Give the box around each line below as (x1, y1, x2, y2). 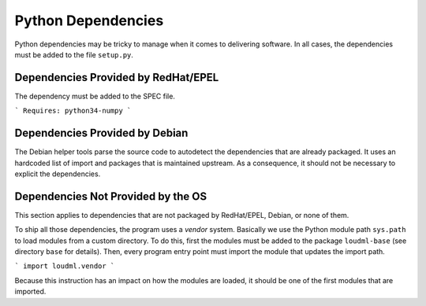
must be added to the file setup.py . (14, 50, 134, 59)
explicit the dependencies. (14, 169, 101, 179)
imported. (14, 287, 47, 297)
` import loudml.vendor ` (14, 262, 115, 271)
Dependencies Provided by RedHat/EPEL (14, 71, 219, 84)
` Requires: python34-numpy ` (14, 106, 132, 116)
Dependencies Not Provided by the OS (14, 190, 207, 203)
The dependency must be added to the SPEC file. (14, 91, 175, 101)
